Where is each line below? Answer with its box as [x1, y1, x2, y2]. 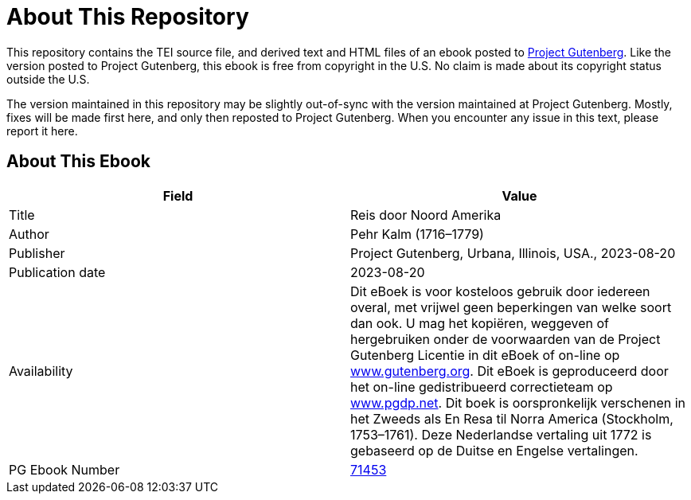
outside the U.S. [6, 72, 90, 86]
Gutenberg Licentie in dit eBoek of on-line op [350, 346, 620, 363]
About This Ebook [6, 151, 150, 172]
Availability [9, 362, 73, 379]
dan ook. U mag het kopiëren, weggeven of [350, 314, 609, 331]
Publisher [9, 244, 65, 261]
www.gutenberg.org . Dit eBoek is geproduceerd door [350, 362, 669, 379]
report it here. [6, 123, 78, 138]
